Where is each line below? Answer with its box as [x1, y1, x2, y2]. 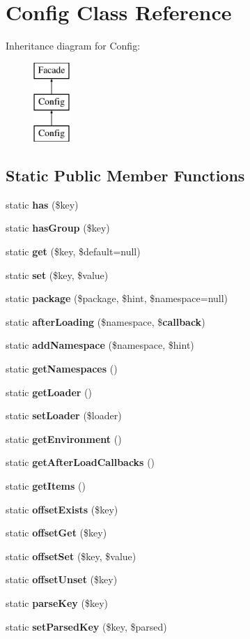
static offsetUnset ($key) [6, 572, 118, 587]
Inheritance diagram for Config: [6, 38, 141, 53]
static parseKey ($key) [6, 595, 108, 610]
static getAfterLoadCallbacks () [6, 455, 155, 469]
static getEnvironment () [6, 431, 122, 446]
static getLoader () [6, 384, 92, 399]
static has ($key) [6, 197, 79, 211]
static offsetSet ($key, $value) [6, 548, 136, 563]
